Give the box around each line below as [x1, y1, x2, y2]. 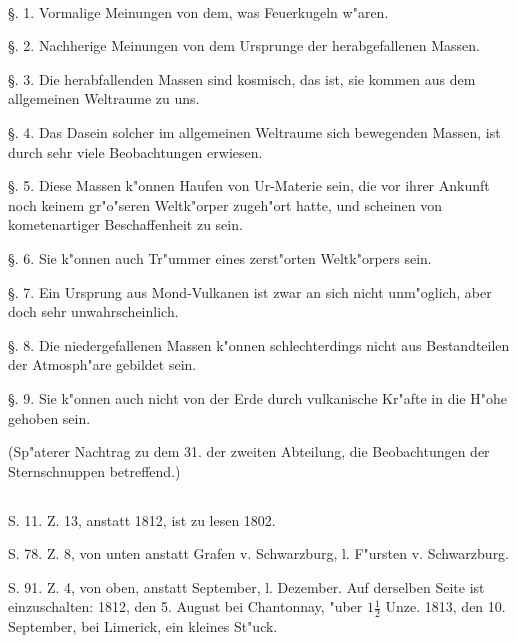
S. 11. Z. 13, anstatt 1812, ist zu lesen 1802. [8, 509, 276, 530]
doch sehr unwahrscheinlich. [8, 301, 179, 322]
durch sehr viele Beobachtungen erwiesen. [8, 141, 263, 162]
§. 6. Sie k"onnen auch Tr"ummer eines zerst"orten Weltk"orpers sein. [8, 247, 432, 268]
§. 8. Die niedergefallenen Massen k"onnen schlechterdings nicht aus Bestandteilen [8, 334, 510, 355]
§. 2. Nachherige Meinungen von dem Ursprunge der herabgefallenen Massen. [8, 35, 480, 56]
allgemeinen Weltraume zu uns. [8, 88, 200, 109]
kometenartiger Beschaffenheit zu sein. [8, 214, 243, 235]
